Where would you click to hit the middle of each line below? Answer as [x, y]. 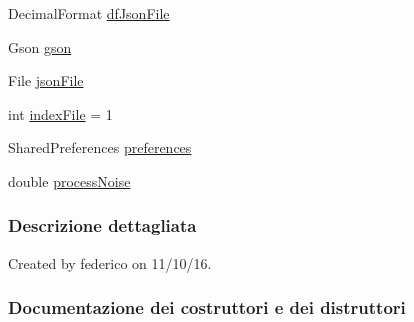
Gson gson [40, 46]
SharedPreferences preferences [100, 147]
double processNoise [69, 180]
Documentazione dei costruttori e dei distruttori [207, 307]
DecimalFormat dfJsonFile [89, 13]
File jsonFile [46, 80]
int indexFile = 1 [60, 113]
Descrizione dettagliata [102, 225]
